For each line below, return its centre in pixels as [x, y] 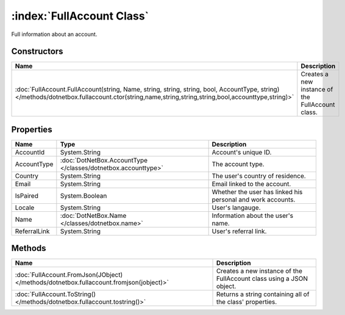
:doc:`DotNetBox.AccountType [104, 160]
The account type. [238, 164]
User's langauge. [236, 208]
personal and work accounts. [254, 200]
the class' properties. [247, 302]
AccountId [30, 152]
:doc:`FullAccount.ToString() [55, 294]
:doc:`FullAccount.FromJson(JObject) [69, 275]
